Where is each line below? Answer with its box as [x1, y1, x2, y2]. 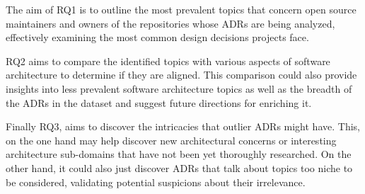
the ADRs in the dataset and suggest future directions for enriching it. [6, 95, 312, 110]
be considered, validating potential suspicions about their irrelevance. [6, 174, 306, 189]
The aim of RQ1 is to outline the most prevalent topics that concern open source [6, 2, 357, 16]
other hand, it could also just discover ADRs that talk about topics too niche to [6, 160, 353, 175]
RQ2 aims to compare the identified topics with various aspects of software [6, 53, 330, 68]
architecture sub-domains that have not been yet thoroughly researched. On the [6, 147, 352, 161]
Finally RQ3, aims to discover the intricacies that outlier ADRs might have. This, [6, 119, 360, 134]
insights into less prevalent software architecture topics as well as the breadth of [6, 81, 352, 96]
